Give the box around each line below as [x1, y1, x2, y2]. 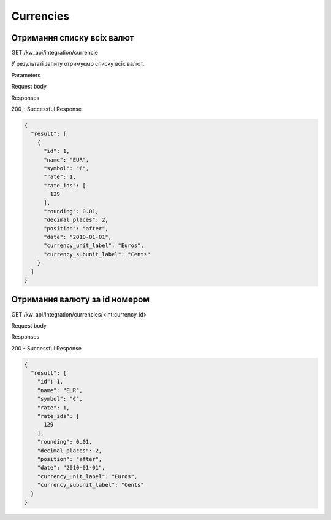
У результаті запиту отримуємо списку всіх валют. [11, 60, 145, 68]
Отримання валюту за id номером [11, 294, 150, 305]
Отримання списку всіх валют [11, 33, 134, 43]
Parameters [11, 71, 41, 79]
